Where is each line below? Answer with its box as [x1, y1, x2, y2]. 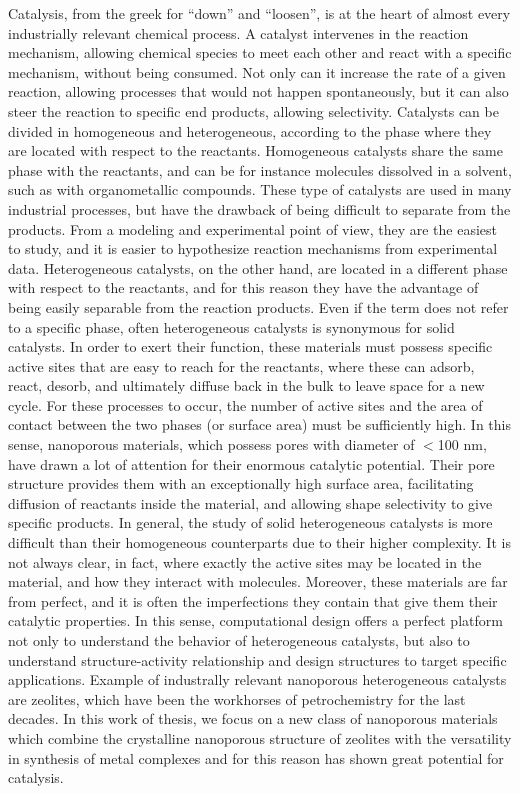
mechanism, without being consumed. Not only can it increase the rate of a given [8, 61, 506, 82]
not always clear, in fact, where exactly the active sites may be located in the [8, 551, 482, 572]
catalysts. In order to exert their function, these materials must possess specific [8, 336, 493, 357]
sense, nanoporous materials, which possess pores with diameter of [8, 434, 415, 455]
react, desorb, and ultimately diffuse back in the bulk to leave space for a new [8, 375, 485, 396]
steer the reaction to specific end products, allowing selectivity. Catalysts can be [8, 100, 499, 121]
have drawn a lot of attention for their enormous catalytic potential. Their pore [8, 453, 495, 474]
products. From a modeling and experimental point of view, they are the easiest [8, 218, 498, 239]
